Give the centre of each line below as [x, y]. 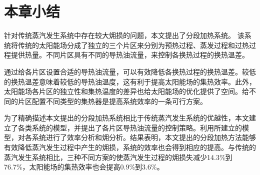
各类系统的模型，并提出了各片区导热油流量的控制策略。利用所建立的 [130, 127]
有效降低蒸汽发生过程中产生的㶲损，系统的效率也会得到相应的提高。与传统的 [130, 147]
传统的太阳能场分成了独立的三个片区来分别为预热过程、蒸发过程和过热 [133, 45]
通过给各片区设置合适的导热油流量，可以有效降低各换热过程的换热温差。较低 [130, 71]
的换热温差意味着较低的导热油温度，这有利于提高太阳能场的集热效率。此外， [130, 81]
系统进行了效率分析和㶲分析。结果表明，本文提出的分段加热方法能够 [144, 137]
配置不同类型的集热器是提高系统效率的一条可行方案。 [119, 101]
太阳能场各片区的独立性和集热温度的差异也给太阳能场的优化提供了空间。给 [126, 91]
